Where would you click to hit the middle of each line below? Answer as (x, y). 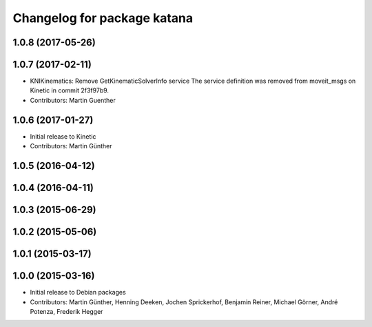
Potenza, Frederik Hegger (66, 311)
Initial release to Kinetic (63, 136)
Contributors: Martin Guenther (73, 100)
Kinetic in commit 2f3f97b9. (70, 90)
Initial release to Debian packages (78, 293)
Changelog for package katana (103, 18)
